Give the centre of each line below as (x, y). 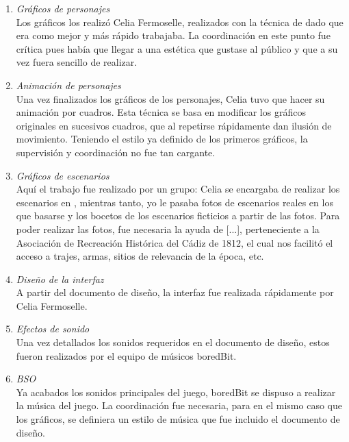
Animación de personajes (68, 85)
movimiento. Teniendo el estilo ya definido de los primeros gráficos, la (162, 139)
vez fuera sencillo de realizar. (77, 62)
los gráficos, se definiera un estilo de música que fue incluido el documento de (178, 419)
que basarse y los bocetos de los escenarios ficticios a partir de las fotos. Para (178, 216)
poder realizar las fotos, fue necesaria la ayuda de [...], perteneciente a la (168, 229)
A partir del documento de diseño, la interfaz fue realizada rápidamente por (175, 292)
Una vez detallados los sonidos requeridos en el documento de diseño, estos (173, 342)
